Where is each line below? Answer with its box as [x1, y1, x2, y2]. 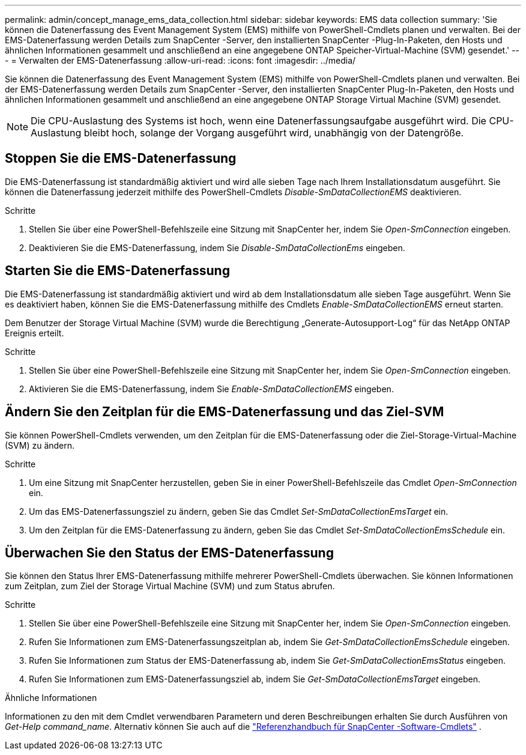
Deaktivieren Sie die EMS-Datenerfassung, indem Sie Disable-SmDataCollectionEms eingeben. [29, 242, 405, 253]
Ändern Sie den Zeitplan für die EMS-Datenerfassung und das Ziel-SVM [5, 404, 444, 420]
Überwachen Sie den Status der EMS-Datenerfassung [5, 545, 334, 560]
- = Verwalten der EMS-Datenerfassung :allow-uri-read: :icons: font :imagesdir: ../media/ [5, 55, 356, 65]
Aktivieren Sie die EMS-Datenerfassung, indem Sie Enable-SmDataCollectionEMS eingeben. [29, 383, 394, 394]
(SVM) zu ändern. [5, 440, 75, 450]
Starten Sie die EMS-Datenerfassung [5, 263, 230, 279]
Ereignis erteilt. [5, 327, 64, 338]
